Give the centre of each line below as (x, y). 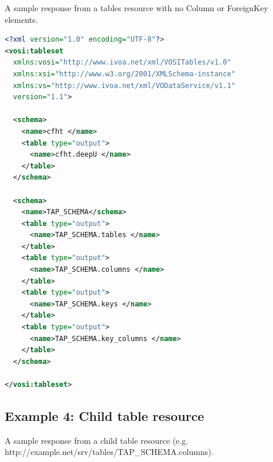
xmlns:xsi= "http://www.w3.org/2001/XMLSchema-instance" (124, 74)
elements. (21, 19)
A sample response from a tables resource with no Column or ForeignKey (136, 8)
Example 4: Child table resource (105, 415)
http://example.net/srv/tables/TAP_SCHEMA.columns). (109, 452)
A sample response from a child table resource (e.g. (97, 440)
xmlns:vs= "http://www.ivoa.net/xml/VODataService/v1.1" (124, 85)
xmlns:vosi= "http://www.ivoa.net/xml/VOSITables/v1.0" (122, 63)
